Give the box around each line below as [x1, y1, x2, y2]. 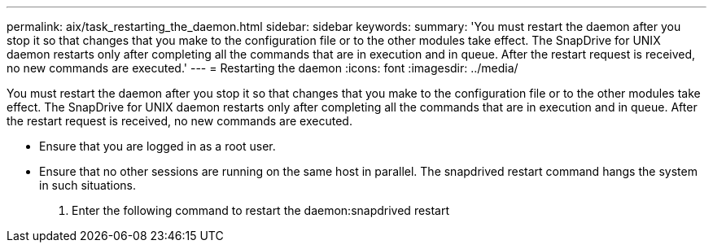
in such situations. [39, 178, 137, 192]
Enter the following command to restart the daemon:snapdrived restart [72, 203, 450, 217]
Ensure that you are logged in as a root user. [39, 139, 276, 153]
